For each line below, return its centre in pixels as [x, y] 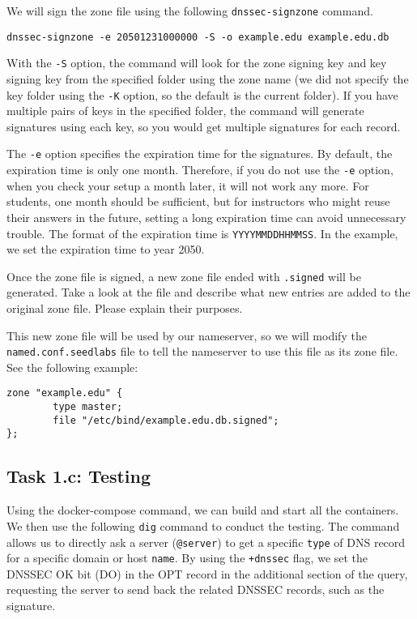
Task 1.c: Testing [79, 476]
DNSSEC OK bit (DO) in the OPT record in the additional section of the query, [207, 573]
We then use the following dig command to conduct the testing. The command [203, 525]
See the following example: [72, 367]
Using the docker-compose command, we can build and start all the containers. [203, 510]
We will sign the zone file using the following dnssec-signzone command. [190, 11]
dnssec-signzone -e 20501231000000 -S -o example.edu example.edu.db [198, 37]
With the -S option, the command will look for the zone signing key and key [197, 63]
